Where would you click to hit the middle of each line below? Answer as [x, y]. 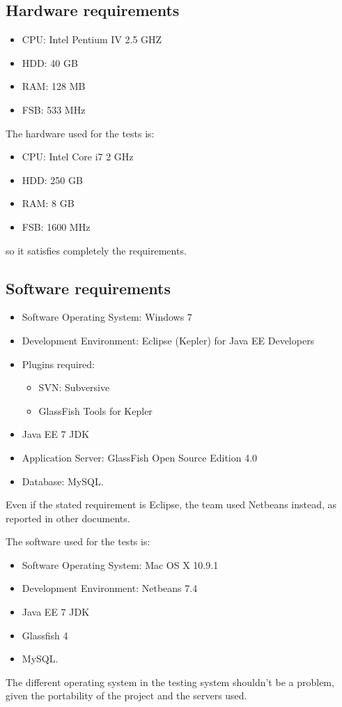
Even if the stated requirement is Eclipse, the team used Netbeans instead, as [171, 504]
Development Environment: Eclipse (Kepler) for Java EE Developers [168, 340]
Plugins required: [59, 364]
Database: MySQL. [63, 481]
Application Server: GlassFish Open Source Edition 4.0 [140, 457]
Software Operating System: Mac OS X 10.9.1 [120, 564]
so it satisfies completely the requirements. [96, 250]
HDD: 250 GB [52, 180]
